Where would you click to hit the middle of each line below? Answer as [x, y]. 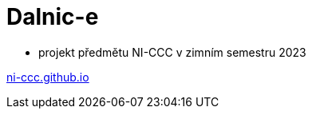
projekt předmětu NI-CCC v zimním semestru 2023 [172, 52]
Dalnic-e [53, 17]
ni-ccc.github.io [48, 77]
